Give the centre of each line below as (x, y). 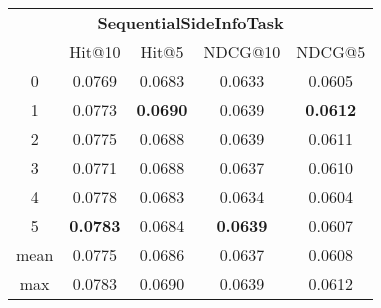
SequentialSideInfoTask (190, 22)
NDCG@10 (242, 51)
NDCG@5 (331, 51)
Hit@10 (95, 51)
